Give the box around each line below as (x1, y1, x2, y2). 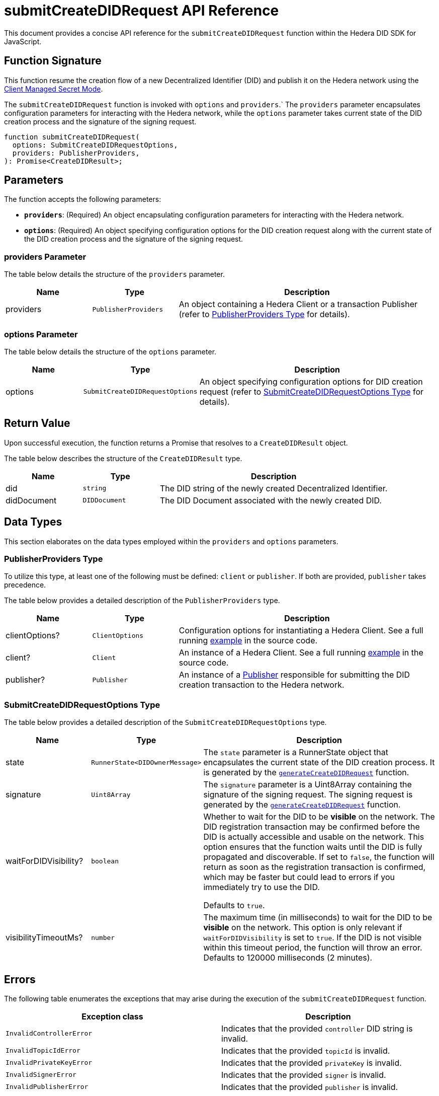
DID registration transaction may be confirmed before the (203, 822, 420, 832)
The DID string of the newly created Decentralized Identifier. (159, 483, 388, 493)
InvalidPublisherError (6, 1083, 89, 1091)
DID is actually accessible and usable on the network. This (203, 832, 424, 842)
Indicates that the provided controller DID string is (221, 1023, 413, 1034)
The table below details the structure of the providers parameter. (4, 270, 225, 279)
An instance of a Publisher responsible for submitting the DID (179, 670, 410, 680)
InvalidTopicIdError (6, 1047, 80, 1055)
